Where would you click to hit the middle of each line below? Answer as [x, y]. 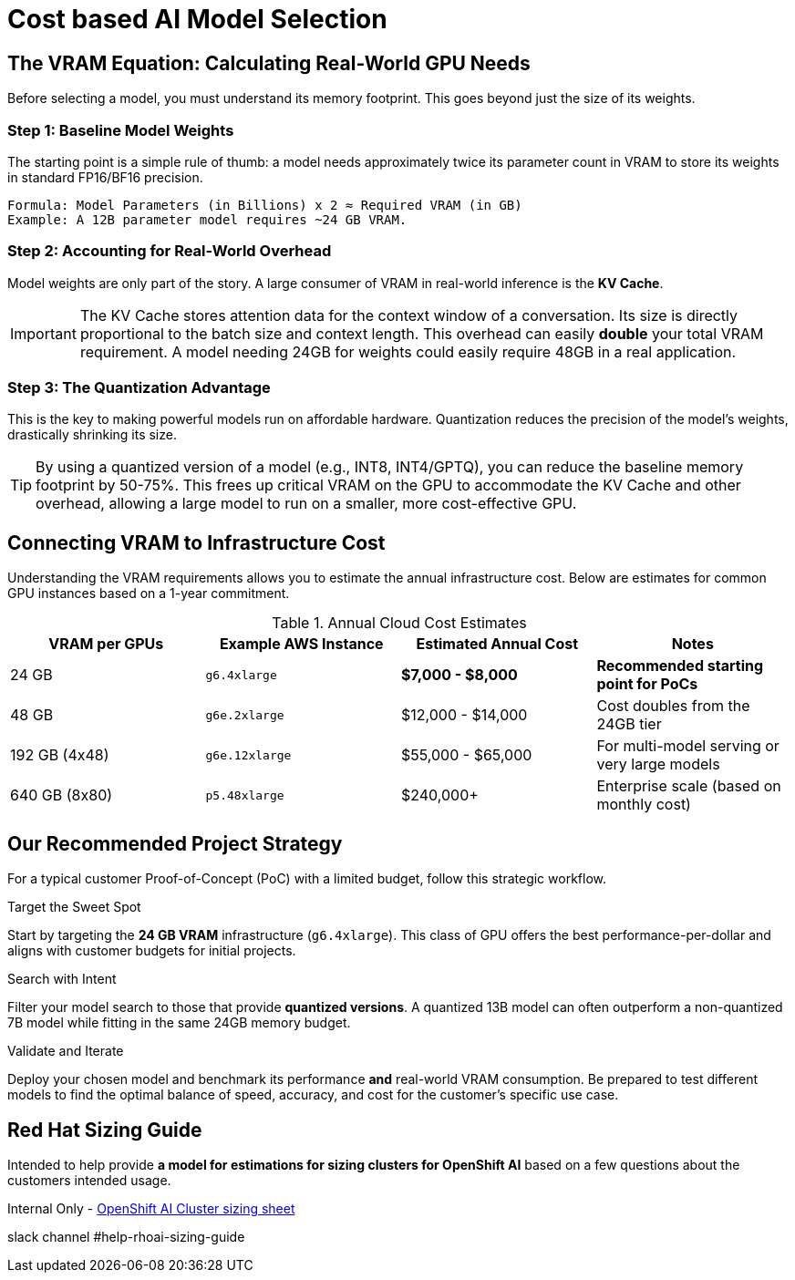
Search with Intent [62, 979]
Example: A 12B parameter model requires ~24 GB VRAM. [207, 219]
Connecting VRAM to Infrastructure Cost [196, 542]
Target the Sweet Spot [74, 907]
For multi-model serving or [688, 746]
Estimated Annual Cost [497, 644]
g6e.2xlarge [245, 715]
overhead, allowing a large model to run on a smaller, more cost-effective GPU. [306, 504]
